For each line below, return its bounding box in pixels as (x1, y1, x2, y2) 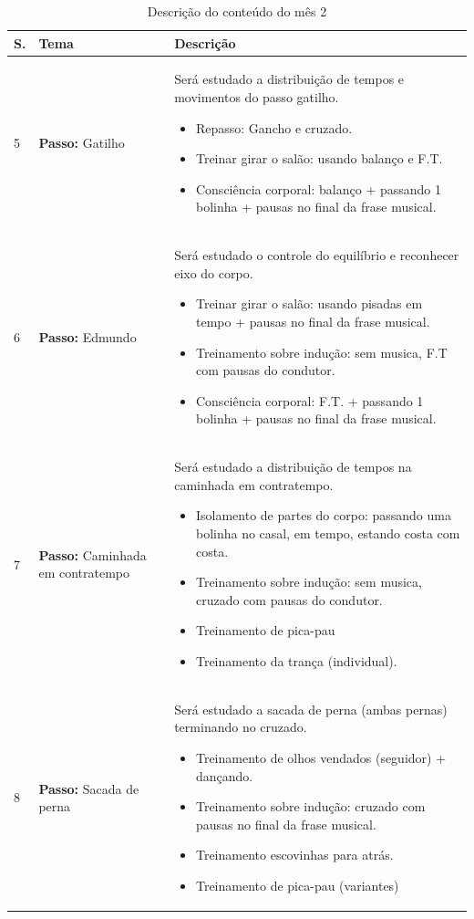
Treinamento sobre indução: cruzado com (195, 797, 426, 816)
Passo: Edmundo (38, 327, 137, 346)
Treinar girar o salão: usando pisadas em (195, 294, 423, 313)
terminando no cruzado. (174, 717, 307, 736)
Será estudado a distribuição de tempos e (174, 69, 405, 89)
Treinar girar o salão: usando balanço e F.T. (195, 149, 443, 168)
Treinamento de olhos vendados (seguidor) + (195, 748, 447, 768)
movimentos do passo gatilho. (174, 88, 339, 107)
